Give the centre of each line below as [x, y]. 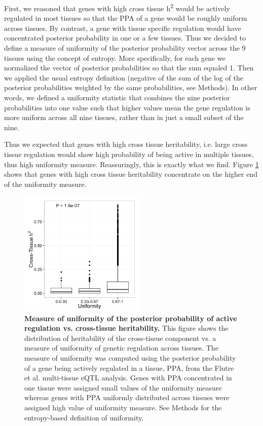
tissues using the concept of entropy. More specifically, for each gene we [115, 57]
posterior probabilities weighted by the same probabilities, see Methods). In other [131, 87]
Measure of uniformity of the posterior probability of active [131, 318]
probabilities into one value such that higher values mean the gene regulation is [127, 107]
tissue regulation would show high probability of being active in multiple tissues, [129, 154]
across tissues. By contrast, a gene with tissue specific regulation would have [123, 28]
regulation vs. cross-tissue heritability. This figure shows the [126, 328]
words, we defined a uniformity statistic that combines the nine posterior [117, 97]
